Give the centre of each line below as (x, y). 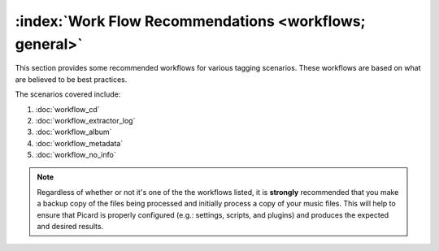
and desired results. (70, 227)
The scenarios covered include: (68, 94)
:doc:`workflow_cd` (67, 109)
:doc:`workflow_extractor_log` (85, 120)
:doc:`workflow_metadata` (79, 143)
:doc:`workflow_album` (74, 132)
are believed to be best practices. (71, 79)
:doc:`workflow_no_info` (76, 155)
